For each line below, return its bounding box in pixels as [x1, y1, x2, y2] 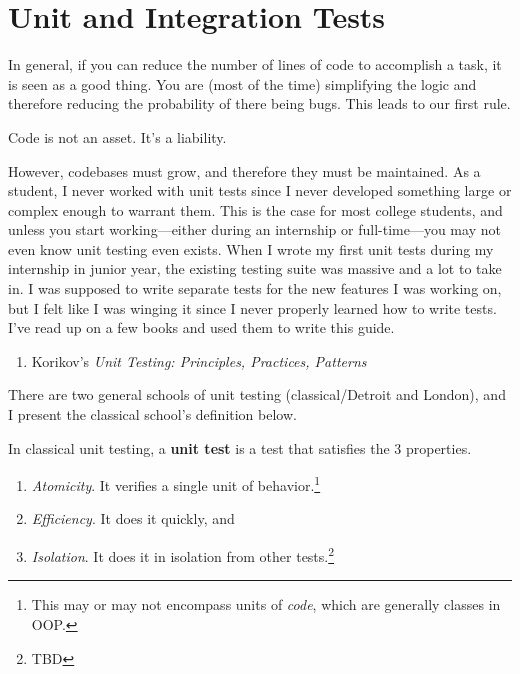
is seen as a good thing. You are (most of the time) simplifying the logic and [8, 73, 477, 94]
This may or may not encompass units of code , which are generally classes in [31, 594, 501, 615]
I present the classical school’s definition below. [8, 404, 297, 425]
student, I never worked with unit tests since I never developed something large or [8, 180, 512, 201]
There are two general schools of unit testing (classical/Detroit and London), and [8, 384, 506, 405]
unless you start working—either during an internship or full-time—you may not [8, 219, 501, 240]
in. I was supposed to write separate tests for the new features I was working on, [8, 278, 502, 299]
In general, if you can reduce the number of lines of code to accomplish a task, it [8, 54, 502, 75]
